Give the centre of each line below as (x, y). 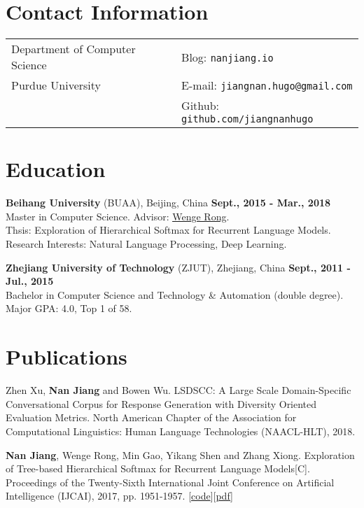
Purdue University (56, 85)
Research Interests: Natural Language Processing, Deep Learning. (146, 244)
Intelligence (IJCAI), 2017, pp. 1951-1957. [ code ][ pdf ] (119, 496)
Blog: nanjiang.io (227, 57)
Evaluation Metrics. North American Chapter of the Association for (151, 417)
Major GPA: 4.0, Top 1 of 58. (69, 308)
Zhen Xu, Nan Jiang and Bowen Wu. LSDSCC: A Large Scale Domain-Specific (178, 390)
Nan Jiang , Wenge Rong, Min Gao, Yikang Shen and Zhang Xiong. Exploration (180, 454)
